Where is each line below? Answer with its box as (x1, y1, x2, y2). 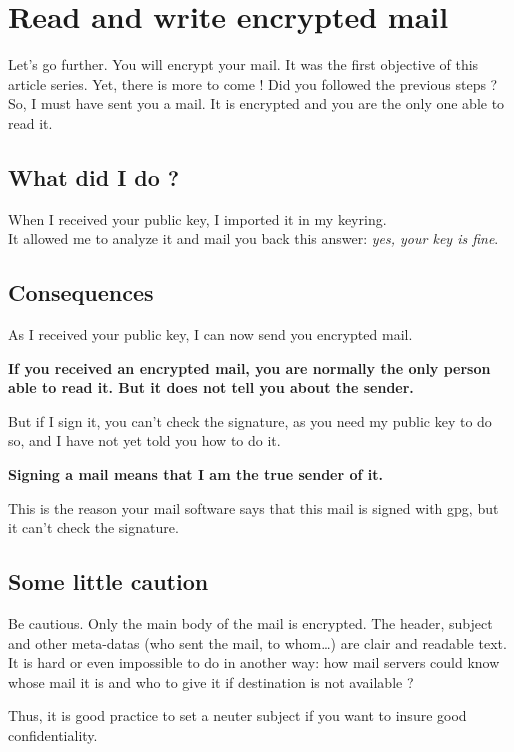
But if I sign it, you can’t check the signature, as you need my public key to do (8, 410, 492, 431)
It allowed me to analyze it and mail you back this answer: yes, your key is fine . (8, 228, 499, 249)
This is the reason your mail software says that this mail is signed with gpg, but (8, 497, 499, 518)
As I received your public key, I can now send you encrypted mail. (8, 324, 413, 345)
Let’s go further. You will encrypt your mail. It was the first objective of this (8, 54, 479, 75)
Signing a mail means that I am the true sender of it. (8, 464, 383, 485)
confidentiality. (8, 725, 98, 746)
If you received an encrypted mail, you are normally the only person (8, 357, 491, 378)
